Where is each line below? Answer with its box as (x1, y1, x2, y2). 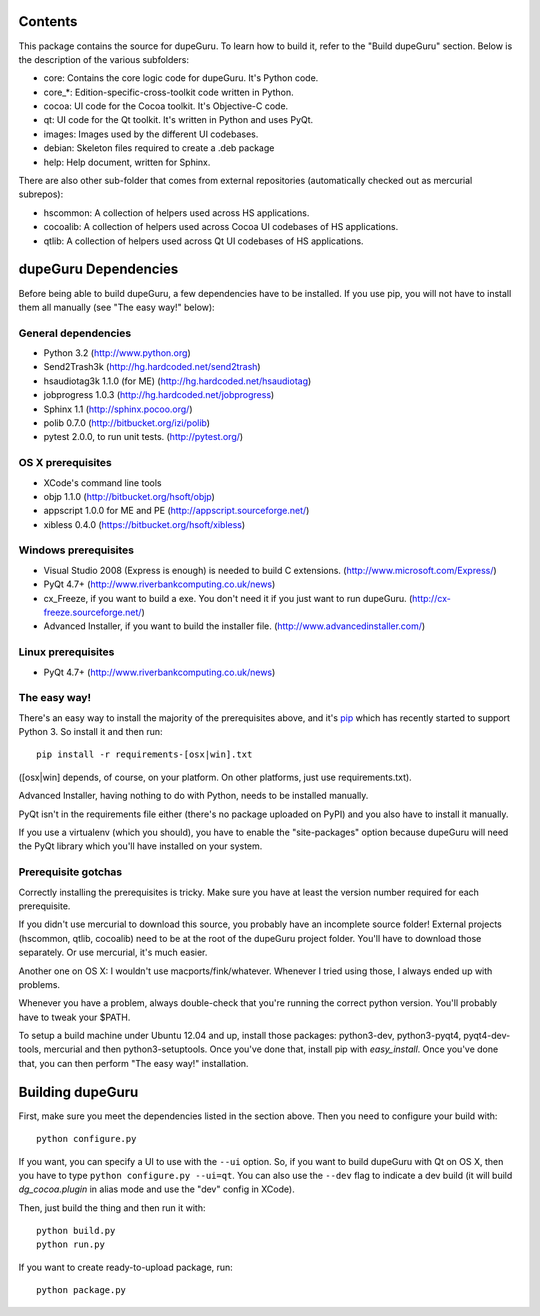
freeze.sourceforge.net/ (43, 606, 142, 618)
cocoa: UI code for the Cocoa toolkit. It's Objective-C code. (43, 100, 289, 112)
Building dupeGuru (18, 1083, 139, 1100)
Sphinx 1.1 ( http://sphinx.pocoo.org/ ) (43, 403, 194, 415)
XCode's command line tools (43, 476, 162, 489)
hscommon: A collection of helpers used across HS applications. (43, 206, 310, 219)
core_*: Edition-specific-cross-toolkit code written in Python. (43, 86, 294, 98)
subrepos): (18, 188, 64, 200)
